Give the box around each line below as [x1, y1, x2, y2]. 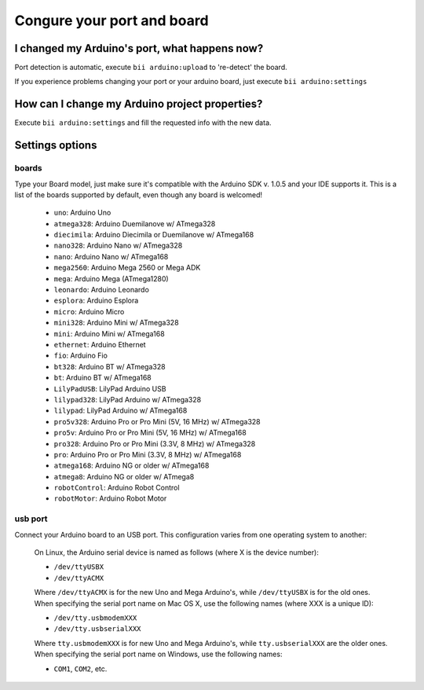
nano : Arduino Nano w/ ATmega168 [53, 251, 169, 261]
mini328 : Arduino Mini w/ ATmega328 [53, 318, 180, 328]
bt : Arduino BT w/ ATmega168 [53, 373, 152, 383]
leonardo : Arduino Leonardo [53, 285, 149, 295]
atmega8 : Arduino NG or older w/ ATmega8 [53, 472, 195, 481]
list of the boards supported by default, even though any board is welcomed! [14, 189, 263, 200]
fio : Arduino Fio [53, 351, 108, 361]
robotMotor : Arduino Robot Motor [53, 494, 167, 503]
